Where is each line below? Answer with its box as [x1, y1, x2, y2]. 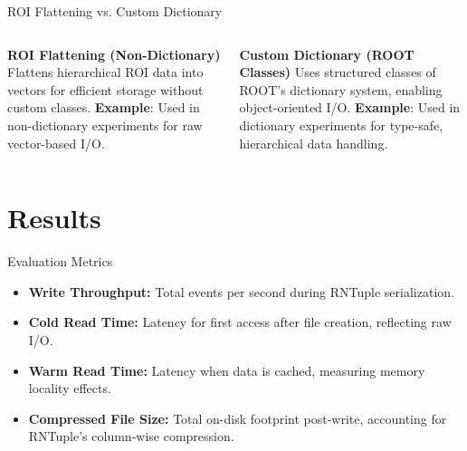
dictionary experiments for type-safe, [239, 115, 443, 134]
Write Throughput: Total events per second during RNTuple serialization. [28, 282, 454, 301]
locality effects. [28, 379, 111, 398]
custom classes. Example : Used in [7, 98, 200, 117]
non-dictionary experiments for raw [7, 115, 203, 134]
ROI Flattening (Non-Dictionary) [7, 44, 221, 63]
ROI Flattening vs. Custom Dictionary [7, 2, 223, 20]
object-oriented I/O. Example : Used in [239, 98, 461, 117]
